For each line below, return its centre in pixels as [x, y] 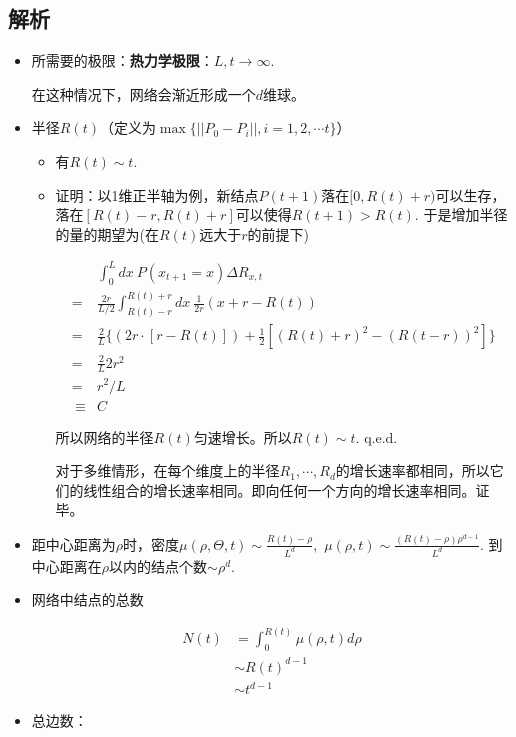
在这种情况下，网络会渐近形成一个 [143, 93]
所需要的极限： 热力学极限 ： [122, 60]
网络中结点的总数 [87, 599]
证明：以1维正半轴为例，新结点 [157, 194]
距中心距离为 [73, 543]
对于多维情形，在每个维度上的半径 [167, 470]
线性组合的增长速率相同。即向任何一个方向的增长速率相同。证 [286, 489]
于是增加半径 [465, 214]
